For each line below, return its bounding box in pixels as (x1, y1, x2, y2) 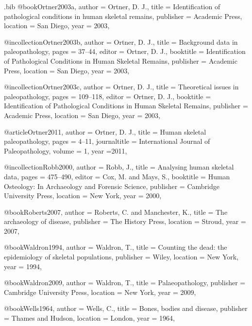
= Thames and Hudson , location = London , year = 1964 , (4, 313, 175, 323)
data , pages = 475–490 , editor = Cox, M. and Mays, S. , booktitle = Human (4, 171, 230, 181)
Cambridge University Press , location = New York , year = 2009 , (4, 287, 196, 297)
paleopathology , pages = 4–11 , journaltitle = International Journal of (4, 136, 210, 146)
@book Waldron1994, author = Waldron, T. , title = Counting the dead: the (4, 242, 227, 252)
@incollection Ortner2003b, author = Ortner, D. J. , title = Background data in (4, 36, 238, 47)
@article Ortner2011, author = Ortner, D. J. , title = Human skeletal (4, 126, 206, 137)
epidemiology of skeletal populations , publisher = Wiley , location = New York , (4, 252, 239, 262)
